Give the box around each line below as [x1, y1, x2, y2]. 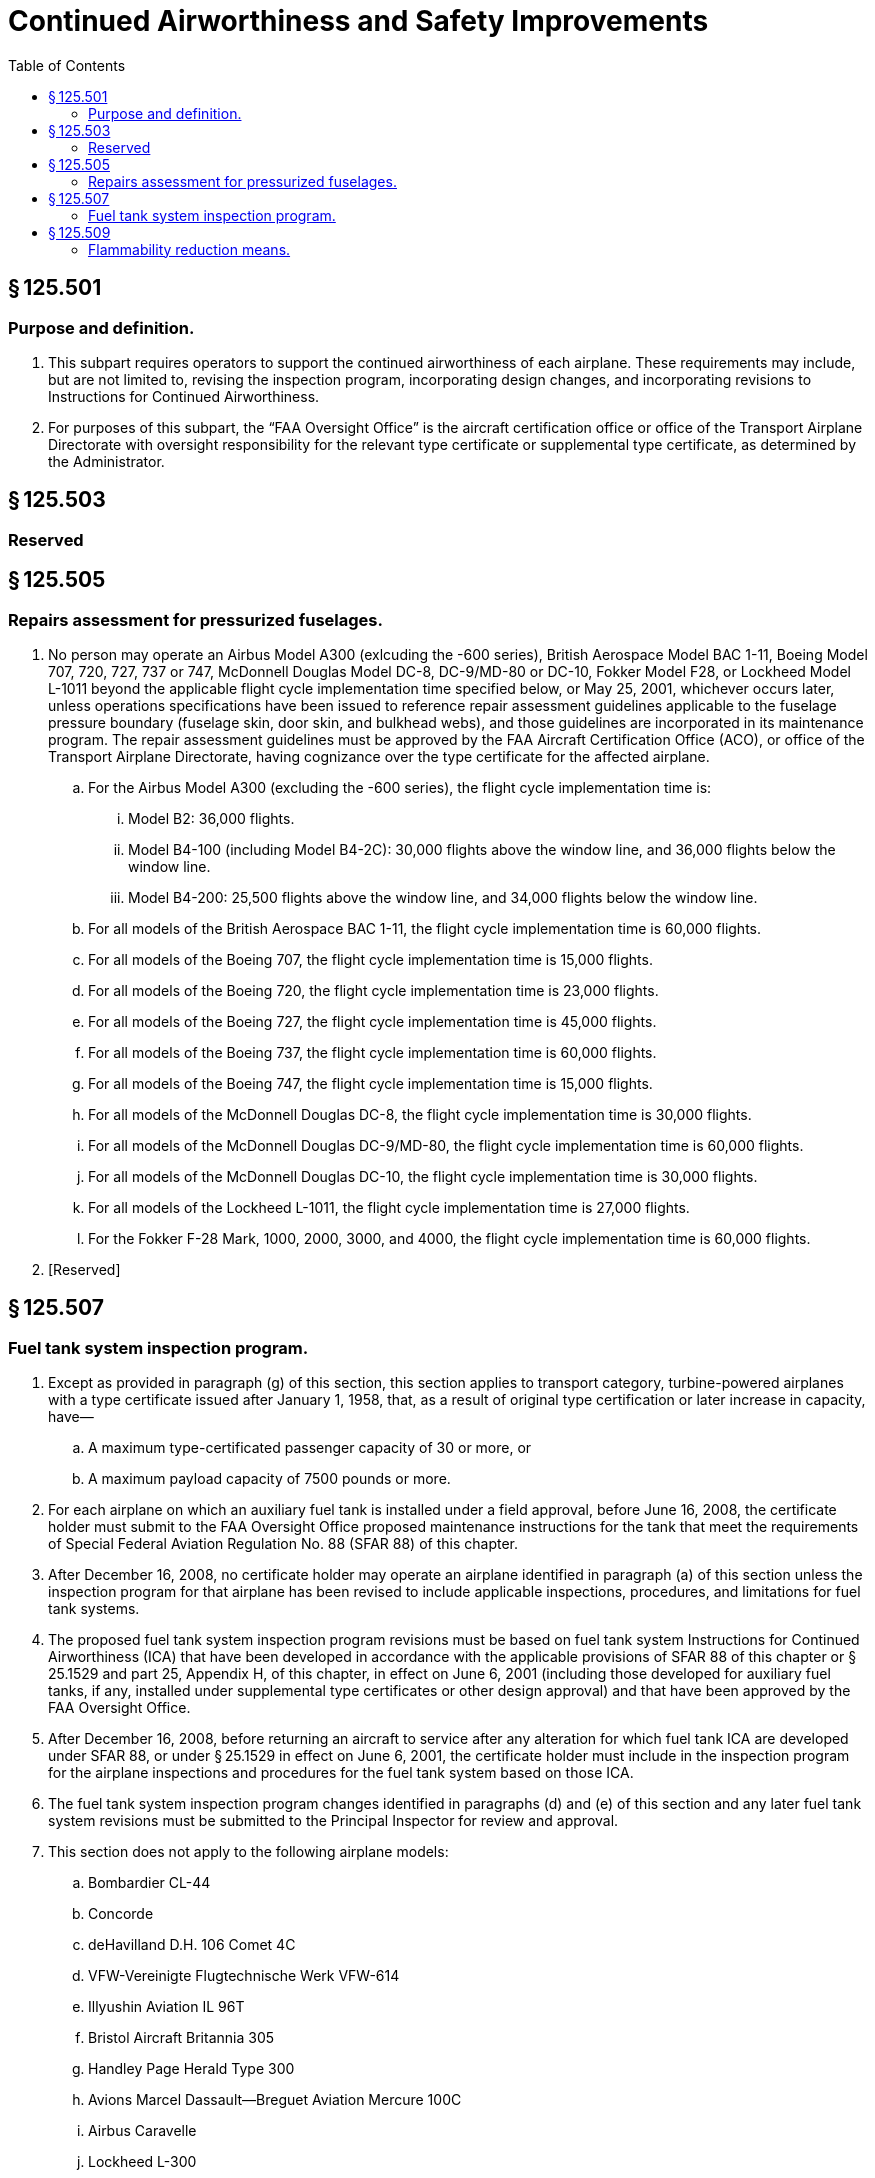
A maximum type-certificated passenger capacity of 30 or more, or [88, 1439, 532, 1457]
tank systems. [48, 1600, 140, 1618]
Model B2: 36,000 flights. [128, 810, 295, 828]
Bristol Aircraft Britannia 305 [88, 2029, 275, 2047]
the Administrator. [48, 452, 165, 470]
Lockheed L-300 [88, 2153, 197, 2171]
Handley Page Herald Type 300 [88, 2060, 295, 2078]
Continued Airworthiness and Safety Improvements [8, 4, 709, 38]
